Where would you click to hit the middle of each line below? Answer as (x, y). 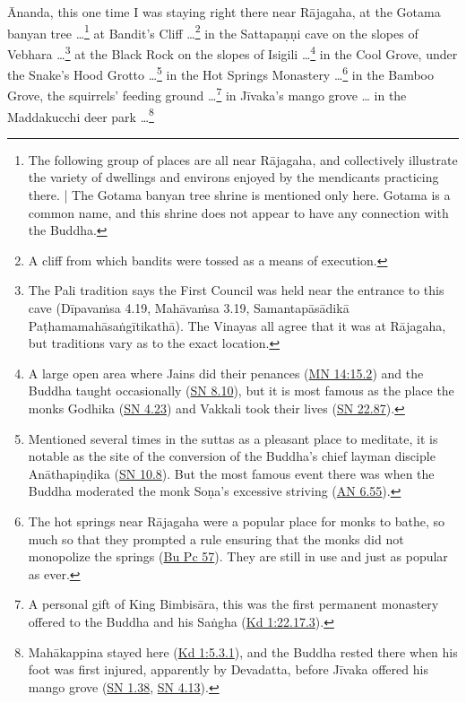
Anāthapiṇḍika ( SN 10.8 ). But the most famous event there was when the (231, 473)
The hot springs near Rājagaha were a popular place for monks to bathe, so (237, 521)
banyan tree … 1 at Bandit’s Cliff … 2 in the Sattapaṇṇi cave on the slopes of (213, 31)
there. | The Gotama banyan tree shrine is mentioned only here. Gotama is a (239, 195)
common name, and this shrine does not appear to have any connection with (238, 212)
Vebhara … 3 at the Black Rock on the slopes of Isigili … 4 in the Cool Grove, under (233, 52)
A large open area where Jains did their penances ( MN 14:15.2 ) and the (226, 373)
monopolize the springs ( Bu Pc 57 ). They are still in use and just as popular (238, 556)
